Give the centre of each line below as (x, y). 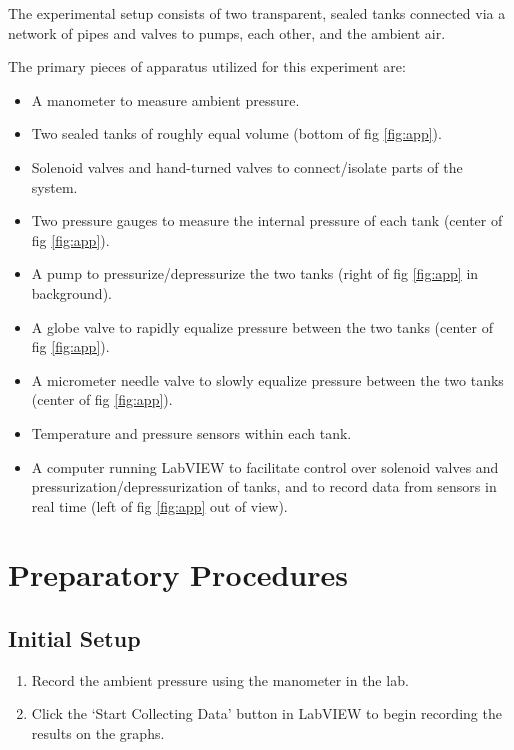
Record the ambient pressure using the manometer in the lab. (220, 679)
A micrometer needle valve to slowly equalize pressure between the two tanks (267, 379)
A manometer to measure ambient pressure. (165, 99)
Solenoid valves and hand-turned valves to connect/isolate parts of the (247, 166)
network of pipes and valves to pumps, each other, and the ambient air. (227, 32)
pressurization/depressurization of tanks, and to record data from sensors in (264, 486)
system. (54, 186)
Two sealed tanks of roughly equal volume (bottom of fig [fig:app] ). (236, 133)
